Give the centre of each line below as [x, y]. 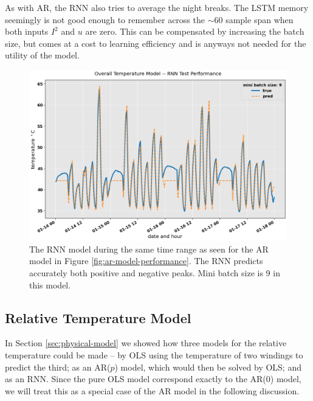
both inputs [27, 31]
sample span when [260, 19]
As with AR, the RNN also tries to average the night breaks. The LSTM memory [157, 7]
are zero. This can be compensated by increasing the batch [195, 31]
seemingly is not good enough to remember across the [105, 19]
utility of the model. [42, 55]
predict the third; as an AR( [58, 367]
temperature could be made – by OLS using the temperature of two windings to [154, 355]
